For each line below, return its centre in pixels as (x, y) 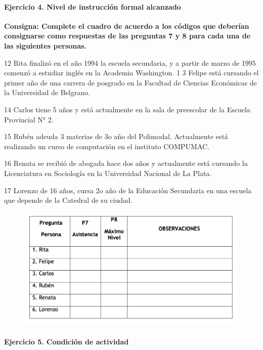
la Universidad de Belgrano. (47, 92)
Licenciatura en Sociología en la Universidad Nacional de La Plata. (108, 173)
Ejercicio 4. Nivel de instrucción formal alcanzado (93, 6)
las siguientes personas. (45, 45)
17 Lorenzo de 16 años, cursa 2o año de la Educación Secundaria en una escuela (128, 190)
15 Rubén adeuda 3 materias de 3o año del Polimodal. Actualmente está (116, 136)
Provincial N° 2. (29, 119)
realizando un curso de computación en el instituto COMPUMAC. (107, 146)
